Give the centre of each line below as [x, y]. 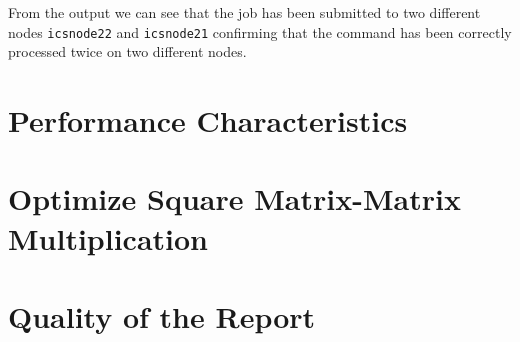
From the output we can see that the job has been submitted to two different [244, 12]
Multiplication [108, 237]
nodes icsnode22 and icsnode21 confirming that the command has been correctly [260, 31]
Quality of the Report [162, 315]
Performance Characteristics [208, 120]
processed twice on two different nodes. [127, 51]
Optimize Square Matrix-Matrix [234, 198]
